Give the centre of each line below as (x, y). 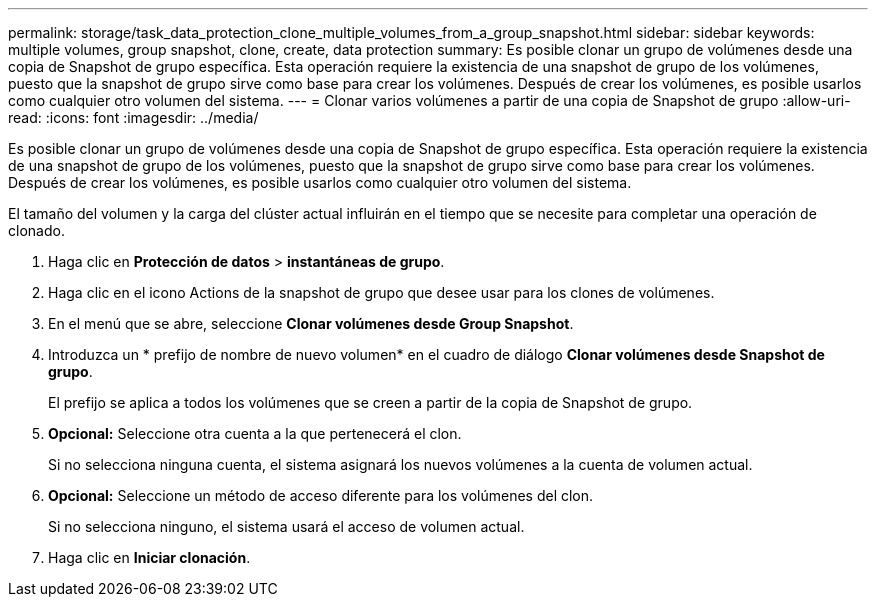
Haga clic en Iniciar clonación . (149, 557)
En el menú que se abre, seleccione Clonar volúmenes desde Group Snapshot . (311, 323)
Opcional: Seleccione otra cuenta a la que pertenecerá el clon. (255, 433)
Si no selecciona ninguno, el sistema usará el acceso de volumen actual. (286, 526)
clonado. (36, 230)
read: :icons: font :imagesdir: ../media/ (133, 117)
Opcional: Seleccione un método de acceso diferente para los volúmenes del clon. (321, 495)
